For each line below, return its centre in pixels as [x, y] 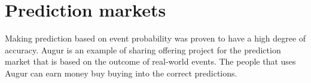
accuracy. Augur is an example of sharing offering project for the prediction [143, 50]
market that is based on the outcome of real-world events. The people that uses [150, 61]
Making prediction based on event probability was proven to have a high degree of [155, 38]
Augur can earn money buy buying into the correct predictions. [121, 73]
